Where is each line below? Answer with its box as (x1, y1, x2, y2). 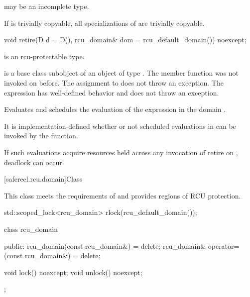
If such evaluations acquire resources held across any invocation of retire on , (4, 147, 238, 157)
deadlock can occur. (4, 157, 64, 167)
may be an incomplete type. (4, 1, 89, 11)
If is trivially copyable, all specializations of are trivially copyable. (4, 17, 205, 28)
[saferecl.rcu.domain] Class (4, 174, 83, 184)
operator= (208, 240, 240, 251)
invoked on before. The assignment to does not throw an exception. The (4, 77, 224, 88)
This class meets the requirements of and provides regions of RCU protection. (4, 190, 241, 200)
